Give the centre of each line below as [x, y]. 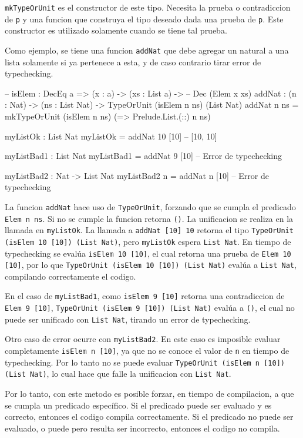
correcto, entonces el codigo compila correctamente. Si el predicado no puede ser [149, 417]
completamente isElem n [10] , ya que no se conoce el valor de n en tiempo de [147, 351]
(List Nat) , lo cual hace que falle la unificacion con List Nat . [118, 374]
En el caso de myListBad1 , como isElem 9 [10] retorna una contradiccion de [145, 296]
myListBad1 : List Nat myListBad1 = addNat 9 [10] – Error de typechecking [144, 156]
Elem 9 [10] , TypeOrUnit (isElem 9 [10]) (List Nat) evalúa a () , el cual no [150, 308]
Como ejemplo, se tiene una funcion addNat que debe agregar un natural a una [147, 50]
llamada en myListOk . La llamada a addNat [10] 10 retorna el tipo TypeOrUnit [149, 230]
